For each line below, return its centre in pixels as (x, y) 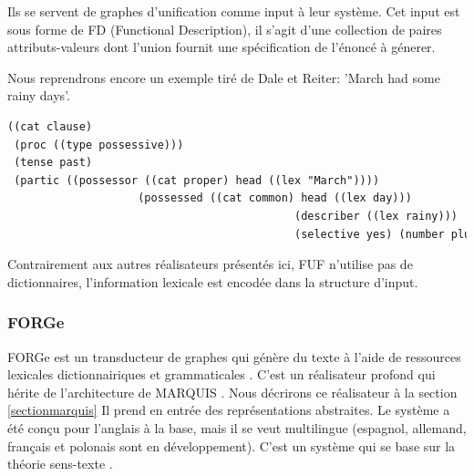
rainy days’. (39, 95)
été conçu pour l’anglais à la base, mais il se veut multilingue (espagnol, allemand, (237, 427)
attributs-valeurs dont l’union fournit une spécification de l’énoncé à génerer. (222, 47)
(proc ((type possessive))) (99, 145)
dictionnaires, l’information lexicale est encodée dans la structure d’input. (213, 281)
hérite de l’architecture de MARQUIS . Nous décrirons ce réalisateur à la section (232, 392)
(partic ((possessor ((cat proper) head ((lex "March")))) (197, 180)
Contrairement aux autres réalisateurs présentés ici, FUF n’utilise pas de (210, 264)
